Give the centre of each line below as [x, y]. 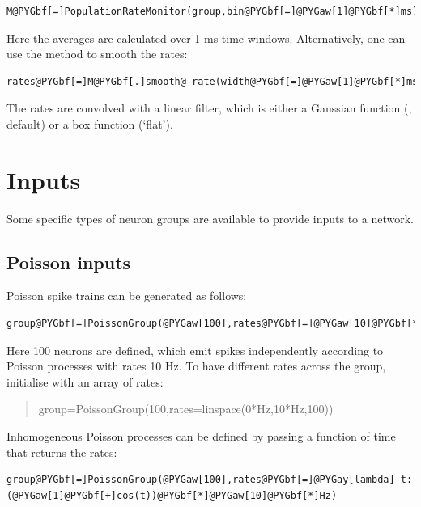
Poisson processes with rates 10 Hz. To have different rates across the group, [196, 366]
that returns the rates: [62, 452]
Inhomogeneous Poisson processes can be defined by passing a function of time [201, 436]
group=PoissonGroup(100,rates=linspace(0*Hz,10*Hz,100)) [186, 409]
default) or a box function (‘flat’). [90, 123]
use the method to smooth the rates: [97, 54]
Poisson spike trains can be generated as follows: [127, 296]
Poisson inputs [69, 262]
